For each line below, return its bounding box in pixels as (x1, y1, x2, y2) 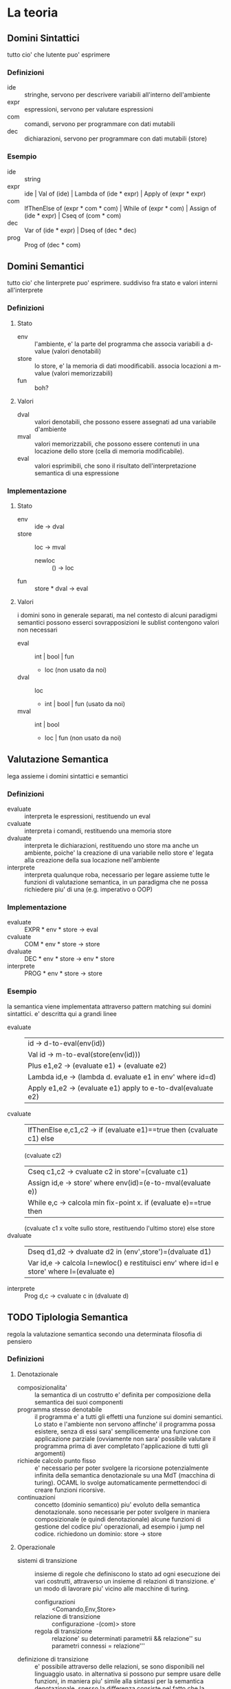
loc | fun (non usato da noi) (44, 734, 122, 742)
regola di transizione (34, 1627, 93, 1635)
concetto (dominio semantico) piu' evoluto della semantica (34, 1500, 201, 1509)
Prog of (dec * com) (24, 240, 81, 249)
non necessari (16, 625, 58, 634)
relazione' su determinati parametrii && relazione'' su (51, 1634, 201, 1642)
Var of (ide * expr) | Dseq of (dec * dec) (24, 226, 137, 234)
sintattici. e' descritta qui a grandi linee (7, 1009, 117, 1017)
